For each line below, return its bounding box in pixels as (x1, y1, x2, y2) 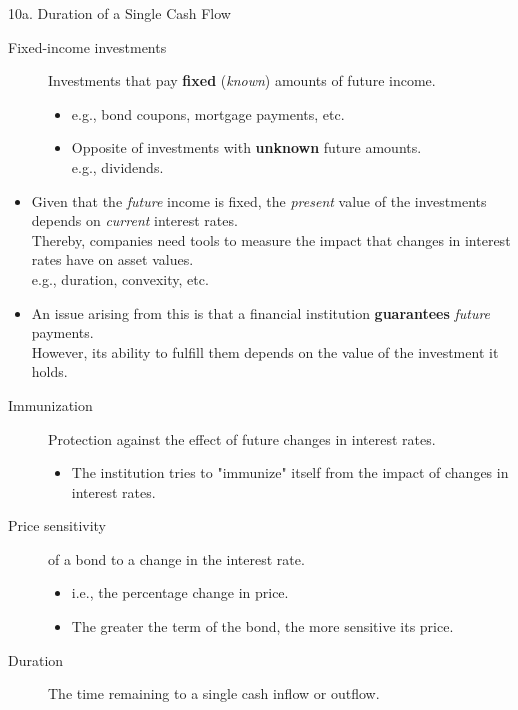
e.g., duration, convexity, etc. (31, 268, 209, 289)
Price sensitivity (8, 515, 106, 536)
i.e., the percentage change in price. (71, 582, 289, 603)
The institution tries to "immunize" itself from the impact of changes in (71, 462, 509, 483)
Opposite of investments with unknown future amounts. (71, 137, 422, 158)
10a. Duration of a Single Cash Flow (8, 3, 231, 23)
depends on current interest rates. (31, 210, 238, 231)
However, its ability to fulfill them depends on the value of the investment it (31, 341, 499, 362)
